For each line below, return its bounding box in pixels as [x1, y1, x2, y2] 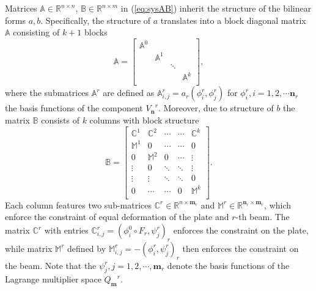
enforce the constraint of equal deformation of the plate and [5, 210, 229, 223]
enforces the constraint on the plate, [173, 224, 309, 237]
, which [264, 198, 292, 211]
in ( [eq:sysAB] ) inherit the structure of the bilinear [120, 2, 312, 14]
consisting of [13, 26, 60, 39]
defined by [67, 241, 106, 254]
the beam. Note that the [5, 259, 97, 271]
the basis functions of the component [5, 101, 143, 114]
